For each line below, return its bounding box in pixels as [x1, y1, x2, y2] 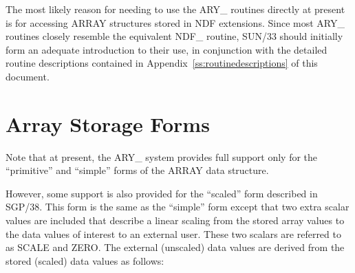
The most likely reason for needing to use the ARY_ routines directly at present [6, 2, 345, 16]
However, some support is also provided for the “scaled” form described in [6, 186, 318, 200]
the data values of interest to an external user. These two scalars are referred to [6, 226, 341, 241]
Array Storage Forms [6, 109, 210, 138]
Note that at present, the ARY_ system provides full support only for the [6, 149, 318, 164]
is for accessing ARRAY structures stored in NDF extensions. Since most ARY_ [6, 15, 345, 30]
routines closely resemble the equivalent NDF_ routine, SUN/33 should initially [6, 29, 343, 43]
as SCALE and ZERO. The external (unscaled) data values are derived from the [6, 240, 345, 254]
